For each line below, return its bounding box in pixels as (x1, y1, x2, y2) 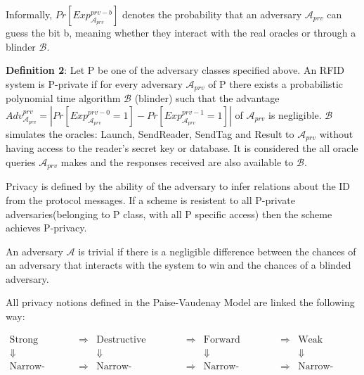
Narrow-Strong (9, 361, 45, 371)
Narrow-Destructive (96, 361, 132, 371)
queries (6, 154, 36, 169)
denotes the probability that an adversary (122, 7, 302, 21)
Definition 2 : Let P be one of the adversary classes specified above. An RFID (6, 63, 345, 77)
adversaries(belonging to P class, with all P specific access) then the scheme (6, 206, 332, 221)
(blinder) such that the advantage (134, 91, 280, 106)
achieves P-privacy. (6, 220, 87, 235)
